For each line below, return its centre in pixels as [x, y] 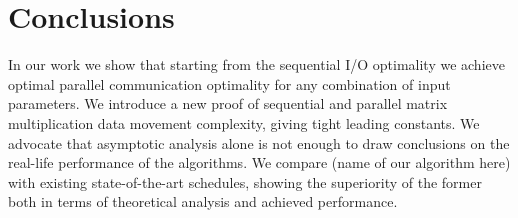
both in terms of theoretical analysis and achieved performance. [203, 201]
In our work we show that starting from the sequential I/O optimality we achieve [256, 64]
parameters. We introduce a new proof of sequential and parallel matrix [228, 103]
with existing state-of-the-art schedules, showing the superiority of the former [245, 181]
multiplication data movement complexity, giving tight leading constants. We [244, 122]
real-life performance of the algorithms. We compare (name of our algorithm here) [259, 162]
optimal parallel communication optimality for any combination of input [229, 83]
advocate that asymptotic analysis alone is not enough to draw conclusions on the [259, 142]
